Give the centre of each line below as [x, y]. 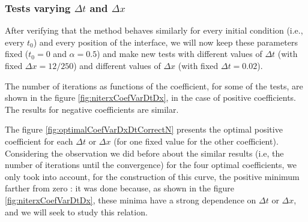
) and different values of [117, 65]
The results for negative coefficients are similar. [92, 109]
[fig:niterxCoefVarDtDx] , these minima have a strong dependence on [131, 199]
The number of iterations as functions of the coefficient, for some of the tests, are [154, 85]
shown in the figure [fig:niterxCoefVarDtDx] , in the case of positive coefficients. [150, 97]
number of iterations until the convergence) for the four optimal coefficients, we [151, 165]
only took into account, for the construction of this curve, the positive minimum [152, 176]
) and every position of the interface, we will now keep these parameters [165, 42]
